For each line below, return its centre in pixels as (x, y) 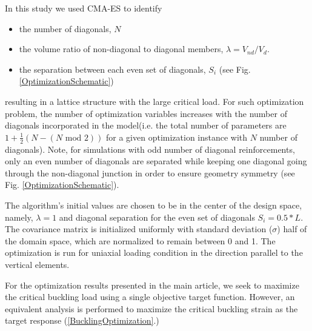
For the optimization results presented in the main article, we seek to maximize (152, 285)
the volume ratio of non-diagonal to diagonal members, (121, 49)
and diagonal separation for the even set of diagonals (157, 217)
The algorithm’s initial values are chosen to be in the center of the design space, (154, 205)
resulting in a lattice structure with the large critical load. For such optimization (154, 101)
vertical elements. (37, 264)
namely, (19, 217)
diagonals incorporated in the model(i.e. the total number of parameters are (146, 125)
